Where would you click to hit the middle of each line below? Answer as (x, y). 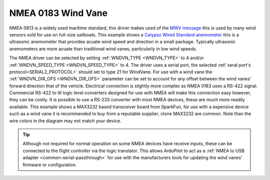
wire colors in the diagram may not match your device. (65, 121)
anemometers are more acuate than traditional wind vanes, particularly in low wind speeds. (103, 49)
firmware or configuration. (50, 165)
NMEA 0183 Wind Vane (58, 13)
